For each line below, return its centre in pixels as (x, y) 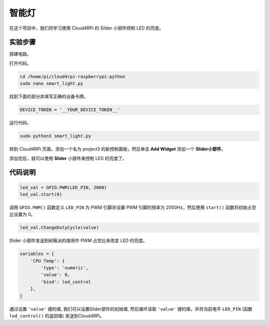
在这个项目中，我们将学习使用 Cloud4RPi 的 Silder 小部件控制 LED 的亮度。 (86, 28)
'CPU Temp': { (47, 261)
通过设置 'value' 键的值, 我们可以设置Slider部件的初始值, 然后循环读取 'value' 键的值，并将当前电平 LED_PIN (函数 (131, 309)
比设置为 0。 (22, 214)
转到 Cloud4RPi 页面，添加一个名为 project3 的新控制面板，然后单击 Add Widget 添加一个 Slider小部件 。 (117, 149)
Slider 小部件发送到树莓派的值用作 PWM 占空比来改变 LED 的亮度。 (78, 240)
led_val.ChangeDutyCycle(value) (59, 228)
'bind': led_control (66, 282)
